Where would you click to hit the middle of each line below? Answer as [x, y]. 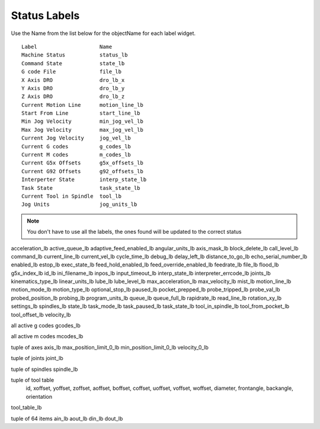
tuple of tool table [33, 380]
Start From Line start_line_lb [81, 113]
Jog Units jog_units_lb [79, 204]
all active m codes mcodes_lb [47, 336]
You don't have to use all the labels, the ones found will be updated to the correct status [134, 232]
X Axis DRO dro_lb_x [73, 80]
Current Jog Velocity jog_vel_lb [76, 138]
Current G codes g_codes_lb [76, 146]
